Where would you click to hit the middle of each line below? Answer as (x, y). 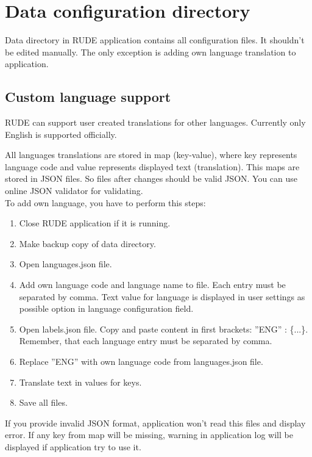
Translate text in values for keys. (80, 382)
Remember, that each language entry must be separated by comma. (146, 341)
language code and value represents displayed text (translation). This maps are (152, 166)
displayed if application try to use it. (73, 446)
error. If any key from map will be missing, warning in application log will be (149, 435)
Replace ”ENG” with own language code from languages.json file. (141, 362)
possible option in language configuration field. (106, 308)
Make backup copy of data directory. (87, 243)
